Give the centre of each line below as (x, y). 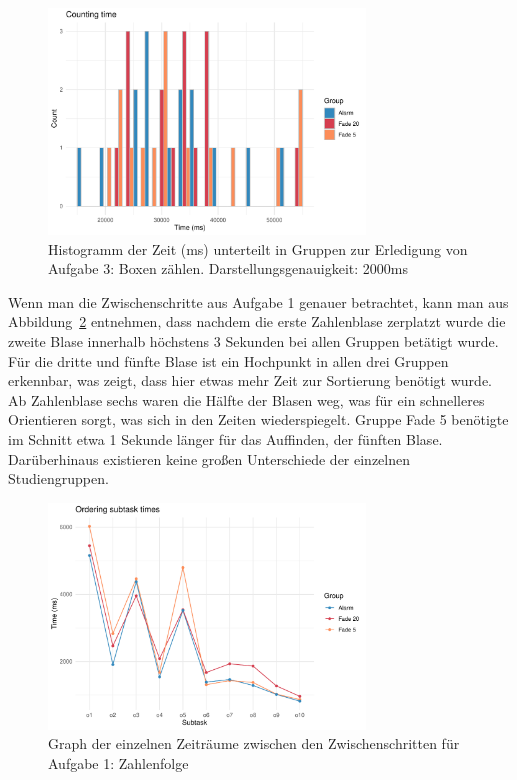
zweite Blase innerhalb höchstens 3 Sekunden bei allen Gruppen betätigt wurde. (253, 340)
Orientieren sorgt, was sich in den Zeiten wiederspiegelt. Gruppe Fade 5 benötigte (258, 419)
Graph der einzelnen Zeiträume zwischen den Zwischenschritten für (254, 743)
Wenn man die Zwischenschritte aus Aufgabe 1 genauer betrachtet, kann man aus (258, 301)
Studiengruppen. (58, 478)
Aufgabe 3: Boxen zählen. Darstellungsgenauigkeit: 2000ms (228, 268)
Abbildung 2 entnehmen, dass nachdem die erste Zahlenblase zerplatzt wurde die (257, 321)
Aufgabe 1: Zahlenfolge (118, 762)
